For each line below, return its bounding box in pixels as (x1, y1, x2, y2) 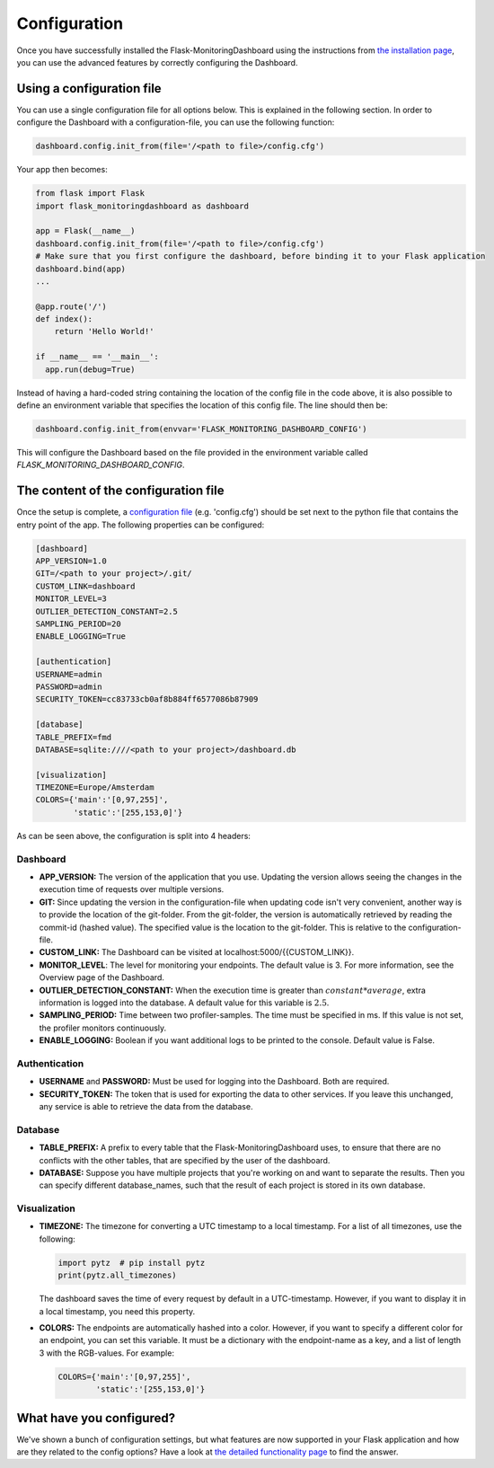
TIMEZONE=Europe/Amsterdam (35, 783, 154, 792)
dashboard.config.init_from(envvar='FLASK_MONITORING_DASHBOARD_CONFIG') (35, 424, 367, 435)
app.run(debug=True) (45, 364, 136, 375)
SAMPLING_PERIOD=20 (35, 619, 121, 629)
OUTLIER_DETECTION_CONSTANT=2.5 (35, 606, 179, 616)
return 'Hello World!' (54, 326, 154, 337)
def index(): (35, 314, 93, 324)
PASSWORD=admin (35, 681, 102, 692)
